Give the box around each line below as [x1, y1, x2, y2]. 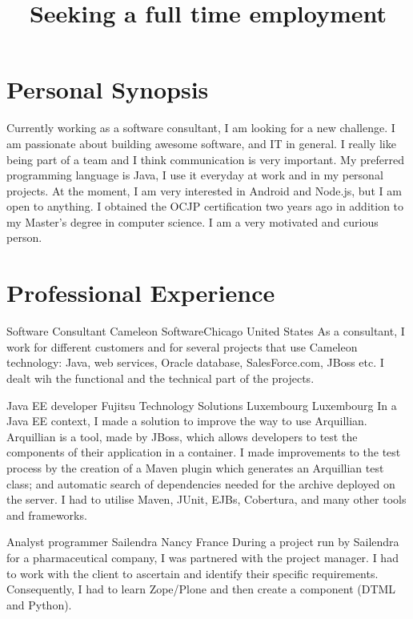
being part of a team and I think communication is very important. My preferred [6, 151, 404, 167]
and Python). [6, 596, 72, 613]
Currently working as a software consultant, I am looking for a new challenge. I [6, 119, 395, 136]
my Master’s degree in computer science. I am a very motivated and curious [6, 213, 379, 230]
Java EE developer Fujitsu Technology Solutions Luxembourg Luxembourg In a [6, 396, 397, 413]
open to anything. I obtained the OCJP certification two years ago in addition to [6, 198, 404, 215]
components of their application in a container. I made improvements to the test [6, 444, 401, 460]
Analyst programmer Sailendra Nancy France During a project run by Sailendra [6, 533, 399, 550]
